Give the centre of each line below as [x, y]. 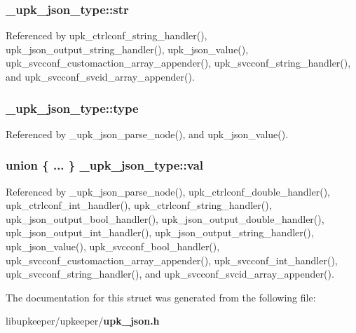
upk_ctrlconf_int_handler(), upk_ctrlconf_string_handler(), [139, 205]
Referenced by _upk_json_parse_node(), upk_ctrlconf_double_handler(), [168, 191]
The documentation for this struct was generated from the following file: [161, 297]
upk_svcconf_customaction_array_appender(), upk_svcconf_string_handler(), [178, 63]
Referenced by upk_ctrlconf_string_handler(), [107, 35]
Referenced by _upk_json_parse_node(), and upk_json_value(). [147, 134]
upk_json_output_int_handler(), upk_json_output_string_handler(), [160, 232]
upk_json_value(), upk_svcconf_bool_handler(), [113, 246]
